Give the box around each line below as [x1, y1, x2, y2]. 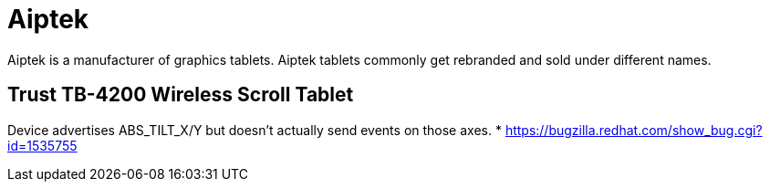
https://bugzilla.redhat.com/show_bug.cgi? [505, 121, 763, 138]
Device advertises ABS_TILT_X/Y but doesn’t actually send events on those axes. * [7, 121, 502, 138]
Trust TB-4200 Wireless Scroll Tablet [7, 83, 354, 107]
